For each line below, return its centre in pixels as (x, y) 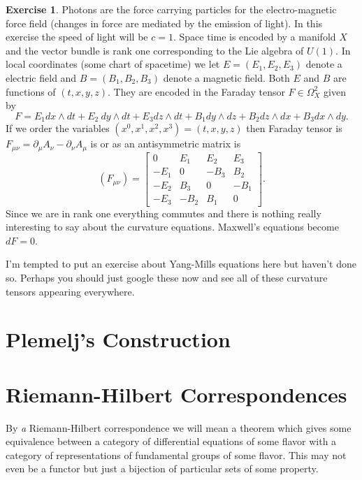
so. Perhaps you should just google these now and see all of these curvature (167, 277)
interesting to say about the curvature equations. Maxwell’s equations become (172, 227)
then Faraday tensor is (294, 128)
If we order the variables (58, 128)
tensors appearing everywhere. (70, 291)
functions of (31, 91)
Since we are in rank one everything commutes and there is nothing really (164, 213)
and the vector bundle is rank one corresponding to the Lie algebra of (155, 50)
